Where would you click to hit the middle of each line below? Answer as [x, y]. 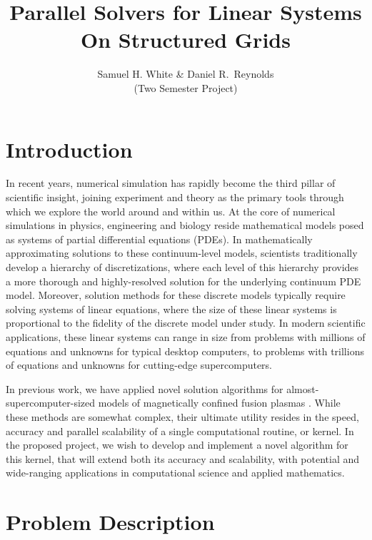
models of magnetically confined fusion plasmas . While [219, 403]
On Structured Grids [186, 40]
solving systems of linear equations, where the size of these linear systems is [171, 309]
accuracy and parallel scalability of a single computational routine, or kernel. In [180, 431]
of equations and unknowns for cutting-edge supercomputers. [139, 365]
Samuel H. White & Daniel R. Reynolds [186, 74]
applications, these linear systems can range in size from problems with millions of [186, 336]
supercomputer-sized [51, 403]
